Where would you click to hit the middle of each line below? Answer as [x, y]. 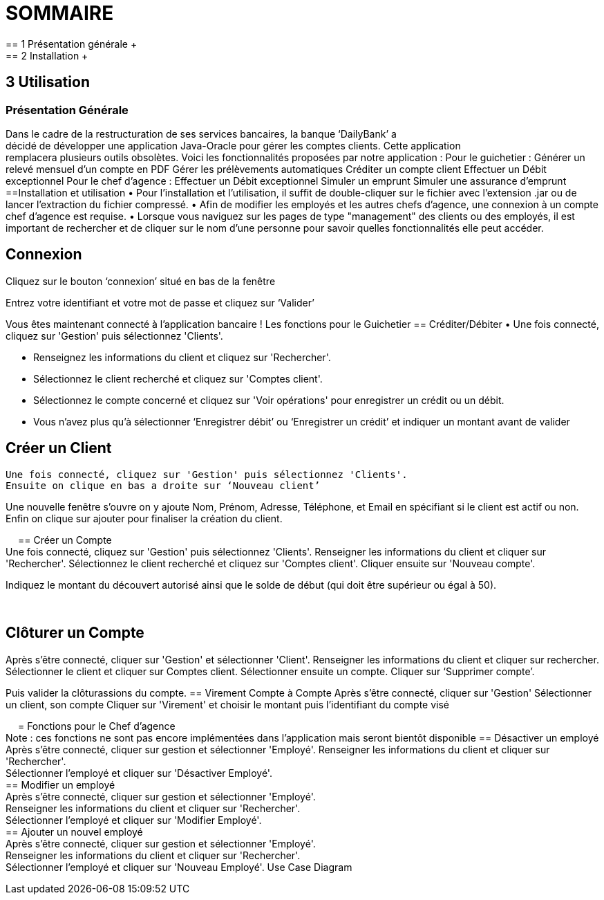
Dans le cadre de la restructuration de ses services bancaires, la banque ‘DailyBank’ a [201, 134]
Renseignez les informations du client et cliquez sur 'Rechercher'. [182, 357]
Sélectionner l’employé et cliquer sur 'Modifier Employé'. [134, 820]
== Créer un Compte [65, 540]
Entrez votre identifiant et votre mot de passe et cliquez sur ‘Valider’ [160, 302]
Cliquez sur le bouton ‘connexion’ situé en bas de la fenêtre [141, 281]
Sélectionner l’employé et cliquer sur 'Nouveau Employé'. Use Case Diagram [179, 867]
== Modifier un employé [60, 784]
